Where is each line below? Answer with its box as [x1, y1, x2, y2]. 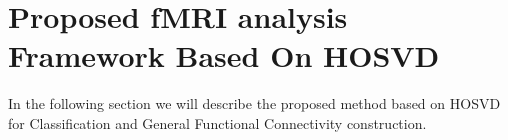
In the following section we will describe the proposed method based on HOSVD [8, 93, 501, 114]
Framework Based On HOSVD [8, 35, 440, 76]
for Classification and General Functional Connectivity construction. [8, 112, 427, 133]
